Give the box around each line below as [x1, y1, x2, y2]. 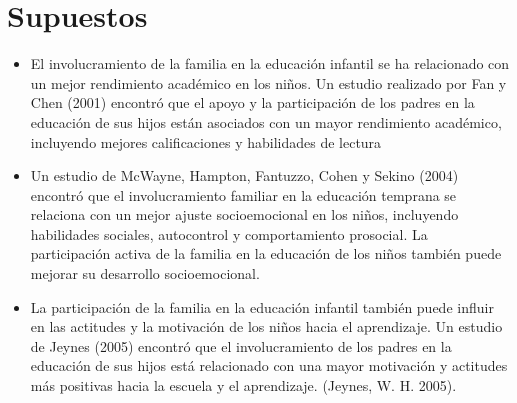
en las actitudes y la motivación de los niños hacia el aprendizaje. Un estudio [30, 316, 503, 337]
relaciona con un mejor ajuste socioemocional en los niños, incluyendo [30, 204, 459, 225]
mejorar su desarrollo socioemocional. [30, 263, 260, 284]
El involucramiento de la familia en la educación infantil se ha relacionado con [30, 53, 510, 74]
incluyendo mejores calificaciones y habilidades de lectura [30, 131, 382, 152]
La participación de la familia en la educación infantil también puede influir [30, 296, 494, 317]
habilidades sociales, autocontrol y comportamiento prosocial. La [30, 223, 428, 244]
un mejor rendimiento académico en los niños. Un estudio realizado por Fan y [30, 72, 507, 93]
